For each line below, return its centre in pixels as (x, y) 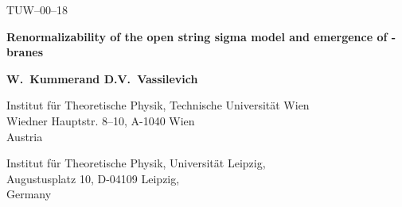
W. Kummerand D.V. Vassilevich (102, 78)
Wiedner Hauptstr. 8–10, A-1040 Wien (101, 120)
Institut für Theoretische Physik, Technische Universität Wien (158, 105)
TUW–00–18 (37, 10)
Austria (25, 136)
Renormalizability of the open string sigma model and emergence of (197, 36)
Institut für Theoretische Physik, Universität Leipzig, (136, 163)
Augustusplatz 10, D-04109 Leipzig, (93, 178)
